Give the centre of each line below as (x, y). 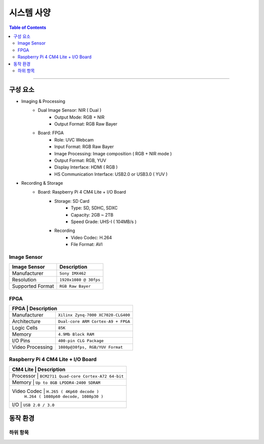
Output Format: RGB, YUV (80, 160)
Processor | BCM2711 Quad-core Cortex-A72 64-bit (68, 376)
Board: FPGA (51, 133)
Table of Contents (28, 27)
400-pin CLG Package (81, 341)
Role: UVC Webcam (74, 140)
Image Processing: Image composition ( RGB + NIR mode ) (113, 153)
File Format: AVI (87, 245)
